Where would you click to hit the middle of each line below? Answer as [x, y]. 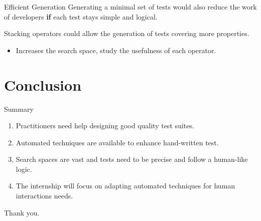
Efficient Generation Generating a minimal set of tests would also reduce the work [130, 7]
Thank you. [22, 212]
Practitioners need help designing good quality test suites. [105, 126]
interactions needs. [44, 196]
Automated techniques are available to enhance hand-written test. [117, 142]
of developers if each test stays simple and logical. [81, 16]
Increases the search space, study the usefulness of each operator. [116, 50]
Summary [19, 108]
